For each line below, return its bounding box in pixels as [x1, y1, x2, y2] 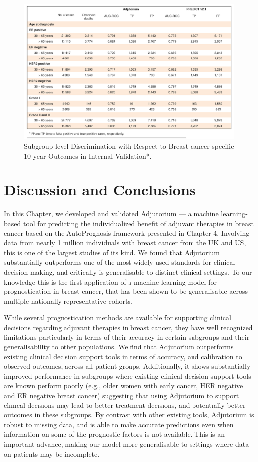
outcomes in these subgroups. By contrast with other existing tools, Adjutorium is [4, 409, 254, 420]
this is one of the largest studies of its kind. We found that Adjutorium [4, 247, 220, 257]
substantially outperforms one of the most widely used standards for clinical [4, 257, 235, 267]
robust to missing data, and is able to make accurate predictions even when [4, 419, 234, 429]
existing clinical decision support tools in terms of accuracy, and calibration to [4, 351, 242, 361]
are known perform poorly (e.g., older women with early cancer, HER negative [4, 380, 243, 391]
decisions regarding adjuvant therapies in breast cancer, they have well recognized [4, 322, 253, 332]
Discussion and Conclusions [4, 179, 196, 200]
